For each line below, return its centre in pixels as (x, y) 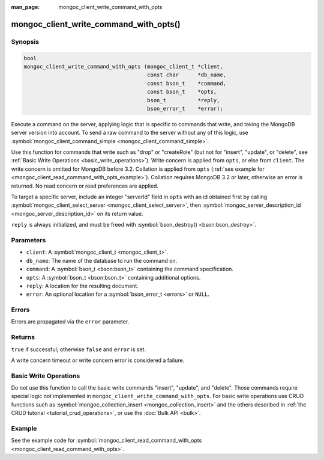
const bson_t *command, (187, 83)
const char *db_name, (187, 75)
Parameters (28, 240)
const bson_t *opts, (182, 92)
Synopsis (25, 41)
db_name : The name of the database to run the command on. (102, 260)
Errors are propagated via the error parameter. (70, 322)
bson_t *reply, (184, 100)
